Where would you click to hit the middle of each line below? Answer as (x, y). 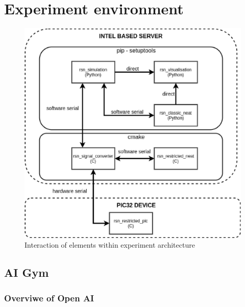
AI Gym (27, 272)
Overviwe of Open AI (49, 298)
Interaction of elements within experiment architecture (110, 245)
